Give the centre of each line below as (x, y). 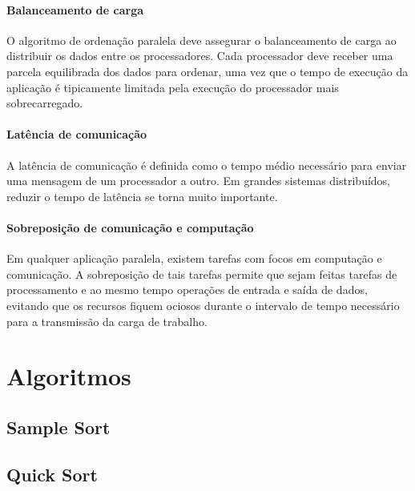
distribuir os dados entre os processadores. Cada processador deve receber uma (200, 56)
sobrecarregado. (45, 103)
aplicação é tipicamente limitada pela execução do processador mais (173, 87)
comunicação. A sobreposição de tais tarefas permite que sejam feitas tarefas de (202, 274)
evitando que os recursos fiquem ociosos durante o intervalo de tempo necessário (203, 305)
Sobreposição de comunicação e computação (130, 227)
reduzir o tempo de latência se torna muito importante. (142, 196)
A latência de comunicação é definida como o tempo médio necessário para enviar (207, 165)
